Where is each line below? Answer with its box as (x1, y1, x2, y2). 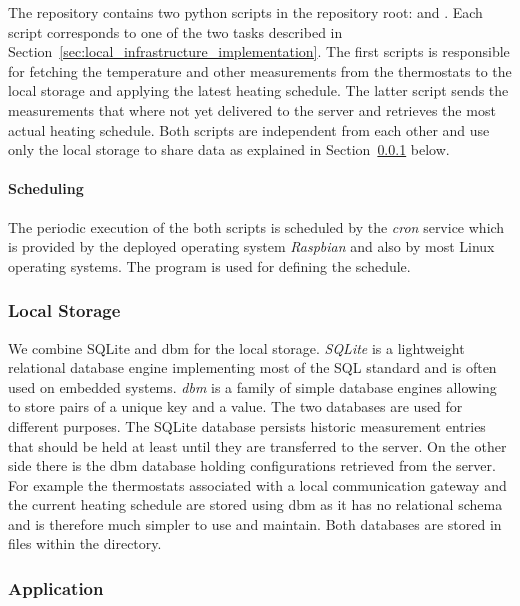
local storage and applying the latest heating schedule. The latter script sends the (8, 80, 509, 101)
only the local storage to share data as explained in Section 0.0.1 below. (8, 139, 450, 160)
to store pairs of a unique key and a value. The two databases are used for (8, 396, 463, 417)
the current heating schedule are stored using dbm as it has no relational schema (8, 494, 503, 515)
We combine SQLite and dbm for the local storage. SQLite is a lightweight (8, 337, 465, 358)
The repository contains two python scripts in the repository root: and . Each (8, 2, 483, 22)
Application (8, 576, 104, 600)
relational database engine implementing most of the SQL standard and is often (8, 357, 497, 378)
